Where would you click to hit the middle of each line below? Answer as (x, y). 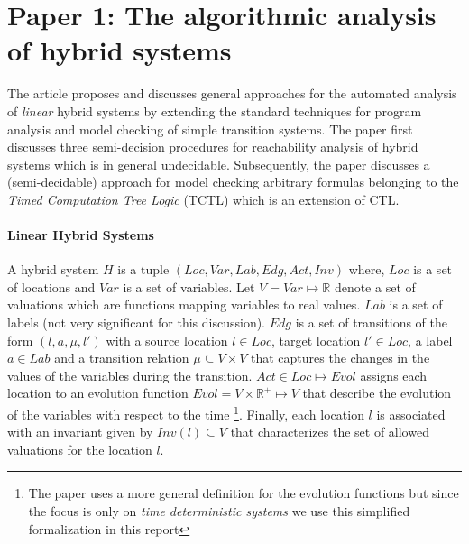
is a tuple (143, 269)
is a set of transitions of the (371, 323)
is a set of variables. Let (189, 286)
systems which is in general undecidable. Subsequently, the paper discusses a (219, 164)
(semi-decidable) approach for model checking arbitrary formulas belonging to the (233, 182)
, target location (316, 340)
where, (367, 269)
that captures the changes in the (340, 358)
